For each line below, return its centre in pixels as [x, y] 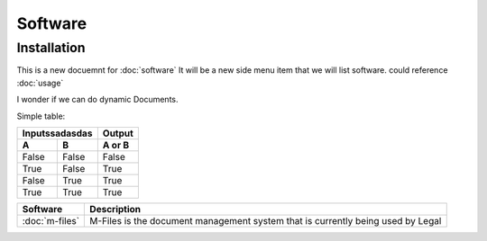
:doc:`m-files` [51, 220]
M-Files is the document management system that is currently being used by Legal [266, 220]
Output [118, 133]
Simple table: [41, 116]
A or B [116, 145]
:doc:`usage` [40, 83]
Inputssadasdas [57, 133]
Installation [51, 48]
